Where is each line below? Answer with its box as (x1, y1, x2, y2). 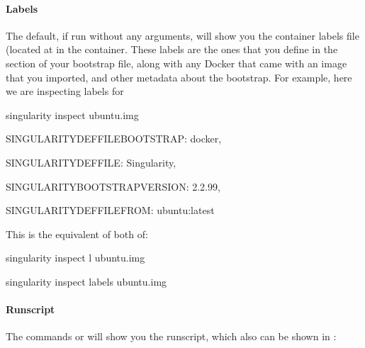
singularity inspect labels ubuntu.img (6, 274, 167, 288)
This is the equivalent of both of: (6, 226, 148, 241)
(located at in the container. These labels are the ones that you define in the (6, 42, 338, 57)
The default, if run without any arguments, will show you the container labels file (6, 28, 359, 43)
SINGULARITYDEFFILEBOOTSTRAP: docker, (6, 131, 222, 146)
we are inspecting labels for (6, 84, 124, 99)
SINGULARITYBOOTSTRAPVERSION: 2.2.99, (6, 179, 220, 193)
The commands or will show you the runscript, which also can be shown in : (6, 329, 337, 344)
